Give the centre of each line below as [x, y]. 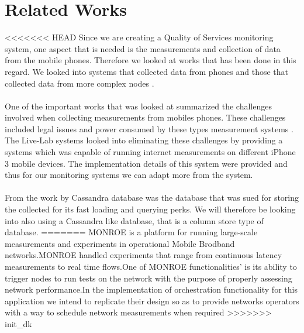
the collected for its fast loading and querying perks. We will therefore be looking [150, 209]
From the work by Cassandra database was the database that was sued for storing [152, 198]
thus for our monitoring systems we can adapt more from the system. [129, 175]
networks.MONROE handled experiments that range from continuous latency [144, 255]
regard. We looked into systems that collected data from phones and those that [147, 71]
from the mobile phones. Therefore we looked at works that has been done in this [151, 60]
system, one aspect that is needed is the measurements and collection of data [143, 48]
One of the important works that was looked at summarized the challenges [138, 106]
